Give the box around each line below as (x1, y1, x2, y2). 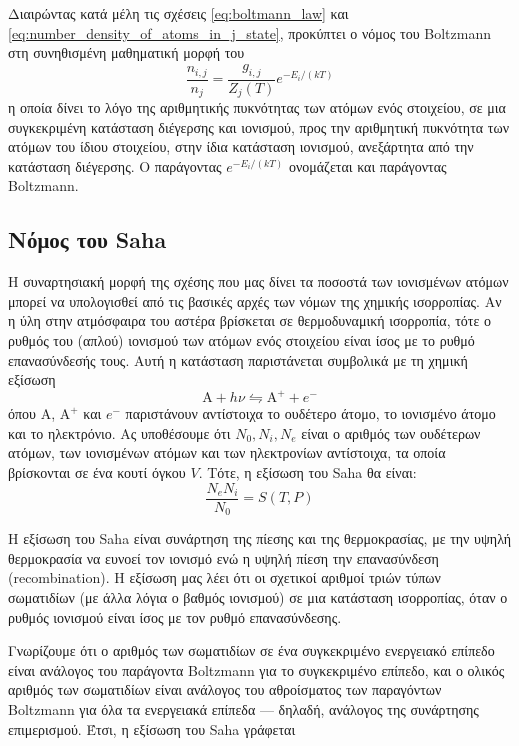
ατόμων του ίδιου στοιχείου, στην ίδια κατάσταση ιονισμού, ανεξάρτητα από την (8, 136, 474, 157)
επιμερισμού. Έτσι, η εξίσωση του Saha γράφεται (8, 718, 296, 739)
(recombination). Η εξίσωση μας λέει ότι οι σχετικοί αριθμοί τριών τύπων (8, 567, 441, 588)
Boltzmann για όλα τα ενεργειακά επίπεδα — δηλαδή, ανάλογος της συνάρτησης (8, 698, 479, 719)
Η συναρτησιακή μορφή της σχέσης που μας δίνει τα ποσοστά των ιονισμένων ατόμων (8, 271, 509, 292)
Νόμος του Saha (8, 224, 167, 255)
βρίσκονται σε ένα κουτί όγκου (8, 462, 186, 483)
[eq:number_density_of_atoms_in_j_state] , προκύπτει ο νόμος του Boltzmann (8, 22, 491, 43)
